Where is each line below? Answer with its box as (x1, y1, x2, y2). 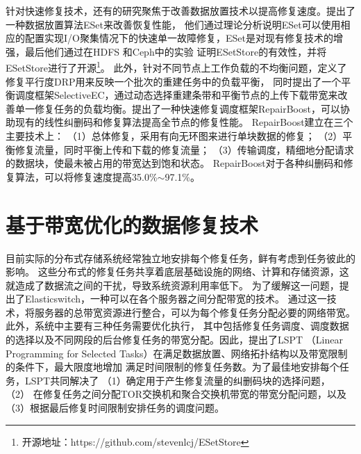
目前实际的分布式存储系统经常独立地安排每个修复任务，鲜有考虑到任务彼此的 (6, 250, 355, 265)
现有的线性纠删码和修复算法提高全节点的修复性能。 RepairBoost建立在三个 (15, 115, 353, 129)
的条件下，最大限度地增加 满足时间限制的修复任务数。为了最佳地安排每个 (6, 359, 339, 374)
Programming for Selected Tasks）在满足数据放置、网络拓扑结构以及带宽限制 (6, 346, 348, 360)
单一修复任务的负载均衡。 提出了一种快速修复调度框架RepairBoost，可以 (15, 101, 340, 115)
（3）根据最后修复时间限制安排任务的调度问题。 (6, 400, 224, 415)
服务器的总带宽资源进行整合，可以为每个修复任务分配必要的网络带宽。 (34, 305, 355, 319)
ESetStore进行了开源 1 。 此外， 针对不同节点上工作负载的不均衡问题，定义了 (6, 58, 347, 75)
